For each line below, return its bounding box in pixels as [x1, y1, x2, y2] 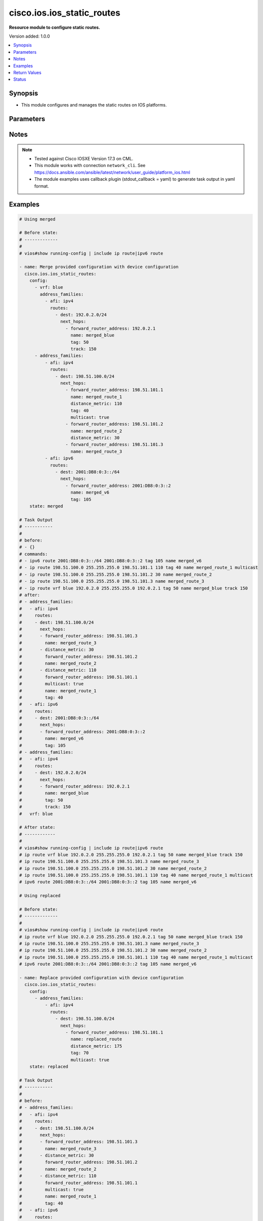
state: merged [29, 503, 63, 509]
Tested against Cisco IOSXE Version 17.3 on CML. [34, 156, 133, 161]
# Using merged [19, 216, 56, 222]
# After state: [19, 824, 56, 830]
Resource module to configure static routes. [9, 24, 100, 30]
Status [13, 76, 26, 83]
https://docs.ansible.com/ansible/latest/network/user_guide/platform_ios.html [34, 169, 190, 175]
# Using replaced [19, 893, 61, 899]
